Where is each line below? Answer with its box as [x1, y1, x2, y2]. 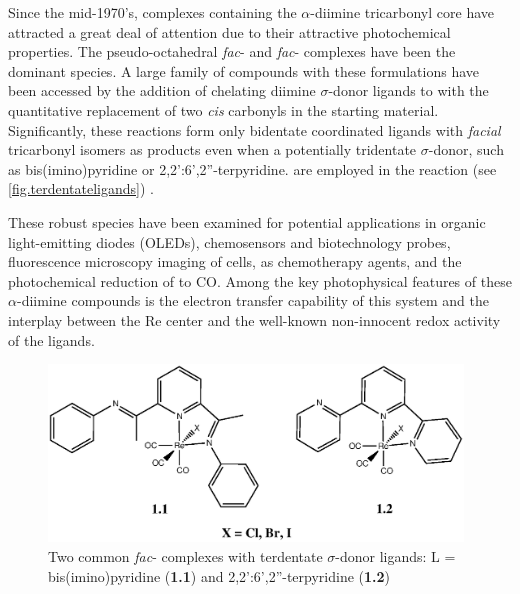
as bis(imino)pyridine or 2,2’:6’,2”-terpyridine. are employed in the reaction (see [8, 158, 497, 179]
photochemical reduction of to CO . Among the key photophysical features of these [8, 270, 512, 291]
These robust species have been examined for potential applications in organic [8, 211, 486, 232]
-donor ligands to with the [328, 80, 489, 101]
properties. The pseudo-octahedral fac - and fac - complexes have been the [8, 41, 456, 62]
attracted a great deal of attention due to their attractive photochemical [8, 21, 451, 42]
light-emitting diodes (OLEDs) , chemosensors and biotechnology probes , [8, 231, 451, 252]
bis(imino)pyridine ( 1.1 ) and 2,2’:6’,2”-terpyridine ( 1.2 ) [48, 565, 391, 586]
